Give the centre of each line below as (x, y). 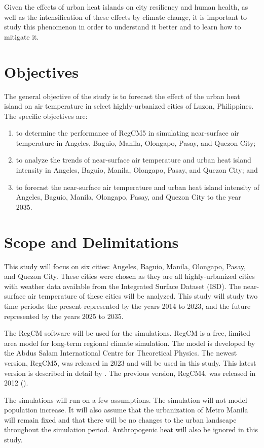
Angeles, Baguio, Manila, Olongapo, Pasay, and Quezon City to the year (128, 197)
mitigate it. (22, 36)
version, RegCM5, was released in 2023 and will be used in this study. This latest (130, 362)
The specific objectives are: (46, 116)
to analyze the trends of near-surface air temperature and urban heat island (134, 160)
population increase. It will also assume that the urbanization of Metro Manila (126, 410)
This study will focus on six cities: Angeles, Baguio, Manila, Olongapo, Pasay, (125, 266)
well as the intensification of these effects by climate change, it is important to (126, 17)
